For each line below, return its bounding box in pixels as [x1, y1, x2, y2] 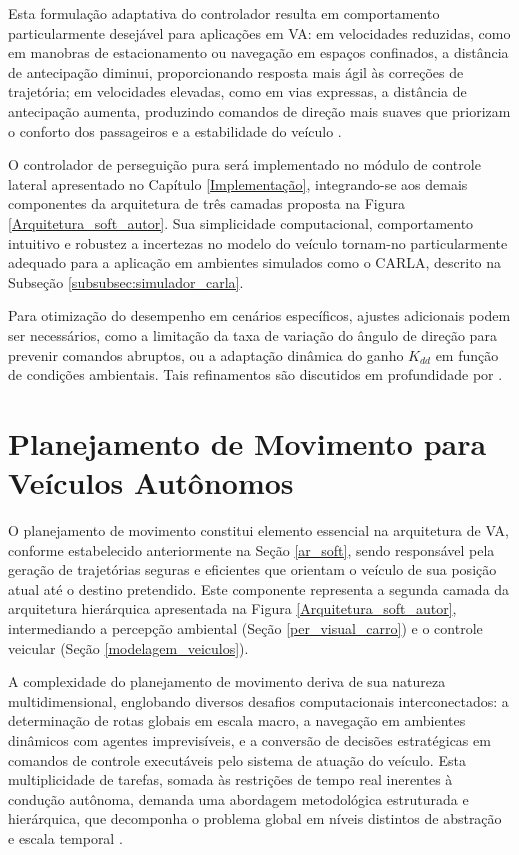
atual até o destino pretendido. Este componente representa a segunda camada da [8, 578, 510, 599]
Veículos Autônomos [8, 462, 294, 503]
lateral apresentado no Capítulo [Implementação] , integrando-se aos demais [8, 173, 468, 194]
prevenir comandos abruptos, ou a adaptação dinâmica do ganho [8, 344, 404, 365]
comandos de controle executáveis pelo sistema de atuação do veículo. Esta [8, 749, 466, 770]
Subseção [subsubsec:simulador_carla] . [8, 271, 244, 292]
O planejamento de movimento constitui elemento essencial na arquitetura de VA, [8, 520, 509, 540]
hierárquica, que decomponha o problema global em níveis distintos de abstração [8, 808, 502, 829]
